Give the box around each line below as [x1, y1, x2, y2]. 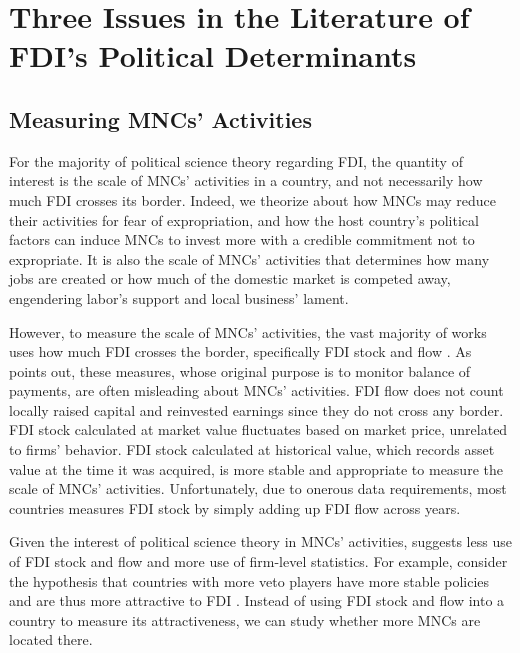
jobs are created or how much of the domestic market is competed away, [9, 268, 451, 289]
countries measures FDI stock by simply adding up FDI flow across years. [9, 497, 461, 518]
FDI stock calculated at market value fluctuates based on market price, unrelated [9, 419, 508, 440]
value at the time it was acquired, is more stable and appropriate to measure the [9, 458, 503, 479]
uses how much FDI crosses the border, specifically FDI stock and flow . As [9, 341, 472, 362]
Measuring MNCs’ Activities [9, 103, 312, 134]
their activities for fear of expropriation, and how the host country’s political [9, 209, 479, 230]
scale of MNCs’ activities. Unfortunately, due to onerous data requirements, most [9, 478, 507, 499]
